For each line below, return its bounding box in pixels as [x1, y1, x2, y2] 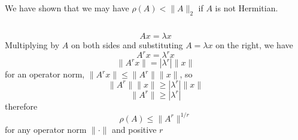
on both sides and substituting [71, 39, 183, 51]
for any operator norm [5, 123, 87, 135]
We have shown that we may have [5, 2, 129, 14]
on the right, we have [215, 39, 293, 51]
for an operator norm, [5, 68, 85, 80]
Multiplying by [5, 39, 60, 51]
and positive [112, 123, 157, 135]
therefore [5, 99, 38, 112]
